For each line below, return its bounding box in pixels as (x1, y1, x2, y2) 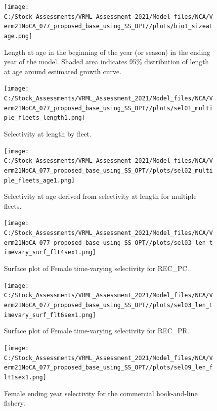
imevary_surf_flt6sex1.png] (4, 311, 96, 319)
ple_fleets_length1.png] (4, 114, 86, 122)
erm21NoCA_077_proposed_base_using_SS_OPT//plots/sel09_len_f (4, 364, 213, 371)
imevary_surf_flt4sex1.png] (4, 249, 96, 256)
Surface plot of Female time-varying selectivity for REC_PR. (4, 325, 189, 336)
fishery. (4, 398, 25, 408)
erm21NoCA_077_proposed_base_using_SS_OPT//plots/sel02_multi (4, 167, 213, 174)
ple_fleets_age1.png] (4, 177, 75, 184)
